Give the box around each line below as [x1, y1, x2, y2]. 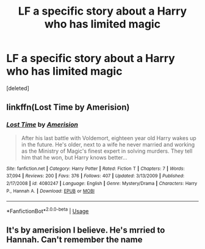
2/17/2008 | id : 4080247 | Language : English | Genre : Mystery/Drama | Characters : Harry [6, 180, 198, 186]
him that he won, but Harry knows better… [21, 153, 128, 161]
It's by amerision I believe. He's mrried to [6, 225, 165, 236]
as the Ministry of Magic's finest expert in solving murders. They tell [21, 147, 193, 155]
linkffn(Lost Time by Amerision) [6, 102, 130, 113]
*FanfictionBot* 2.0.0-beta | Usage [6, 206, 89, 214]
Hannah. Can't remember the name [6, 234, 143, 245]
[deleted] [6, 84, 29, 92]
